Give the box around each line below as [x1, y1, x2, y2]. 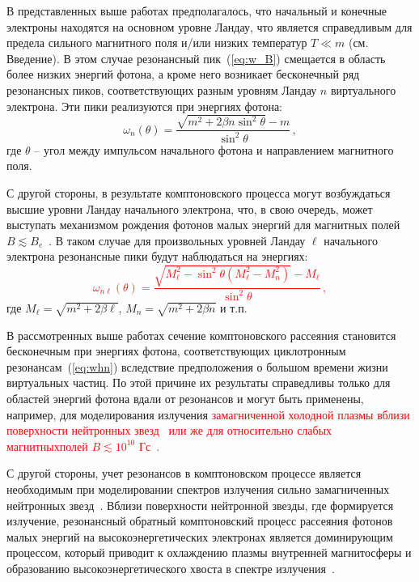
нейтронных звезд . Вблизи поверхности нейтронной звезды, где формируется [6, 496, 394, 513]
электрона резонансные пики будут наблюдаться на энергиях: [6, 248, 308, 265]
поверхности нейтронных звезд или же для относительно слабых [6, 422, 332, 439]
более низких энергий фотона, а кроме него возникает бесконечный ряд [6, 66, 360, 83]
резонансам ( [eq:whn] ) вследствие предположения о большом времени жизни [6, 358, 388, 375]
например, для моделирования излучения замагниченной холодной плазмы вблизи [6, 406, 410, 423]
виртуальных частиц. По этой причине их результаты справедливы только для [6, 374, 391, 391]
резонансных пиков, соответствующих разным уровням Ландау [6, 81, 317, 98]
